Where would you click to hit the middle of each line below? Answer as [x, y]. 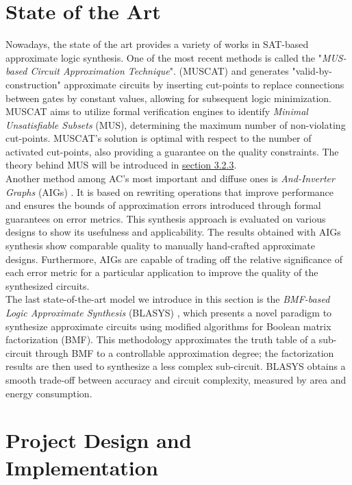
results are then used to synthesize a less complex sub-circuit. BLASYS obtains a [176, 366]
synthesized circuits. [48, 285]
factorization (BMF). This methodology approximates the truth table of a [161, 339]
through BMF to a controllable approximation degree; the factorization [185, 352]
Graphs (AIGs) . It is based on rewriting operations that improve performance [170, 191]
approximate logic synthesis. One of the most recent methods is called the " [164, 57]
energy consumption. [49, 393]
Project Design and [99, 440]
